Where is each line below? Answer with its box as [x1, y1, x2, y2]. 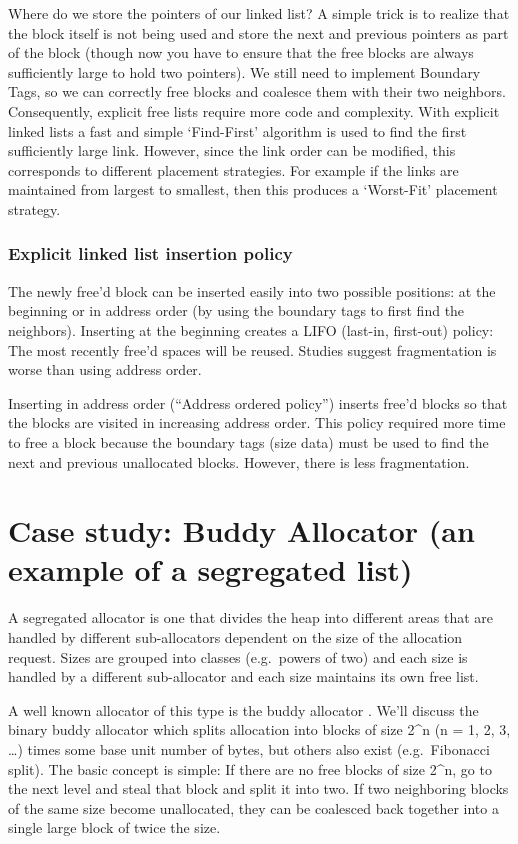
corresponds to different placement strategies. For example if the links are [8, 159, 459, 180]
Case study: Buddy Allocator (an [8, 510, 475, 551]
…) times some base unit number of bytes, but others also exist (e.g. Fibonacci [8, 738, 490, 759]
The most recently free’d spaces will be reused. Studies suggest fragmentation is [8, 339, 497, 360]
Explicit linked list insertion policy [8, 241, 293, 266]
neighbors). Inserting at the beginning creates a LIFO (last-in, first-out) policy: [8, 319, 494, 340]
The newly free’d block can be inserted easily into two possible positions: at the [8, 280, 496, 301]
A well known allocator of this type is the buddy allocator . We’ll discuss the [8, 699, 479, 720]
